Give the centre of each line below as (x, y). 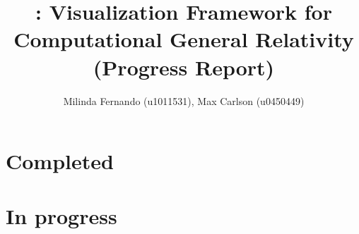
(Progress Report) (184, 67)
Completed (60, 161)
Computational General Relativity (184, 39)
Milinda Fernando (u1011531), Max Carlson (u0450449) (184, 100)
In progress (61, 216)
